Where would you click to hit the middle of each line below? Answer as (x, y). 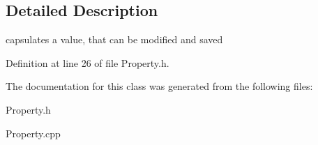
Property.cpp (33, 133)
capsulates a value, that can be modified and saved (114, 39)
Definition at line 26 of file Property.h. (88, 62)
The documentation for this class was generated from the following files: (159, 86)
